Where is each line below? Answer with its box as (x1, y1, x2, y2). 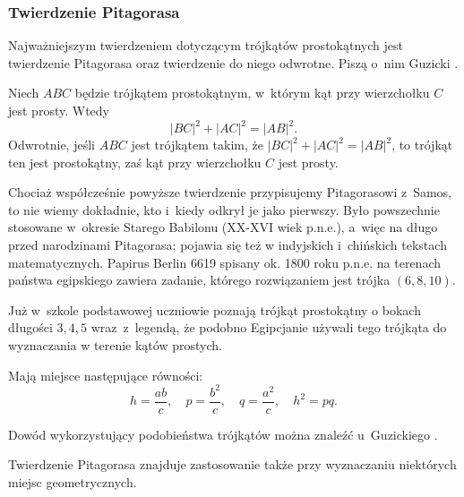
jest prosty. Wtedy (8, 101, 109, 119)
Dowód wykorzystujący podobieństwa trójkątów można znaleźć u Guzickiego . (8, 424, 438, 443)
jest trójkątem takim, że (131, 135, 263, 154)
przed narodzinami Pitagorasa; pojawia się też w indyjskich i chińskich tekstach (8, 236, 447, 254)
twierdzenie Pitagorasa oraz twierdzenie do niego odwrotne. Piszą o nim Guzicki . (8, 53, 459, 72)
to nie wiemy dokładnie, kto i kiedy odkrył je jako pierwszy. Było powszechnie (8, 200, 440, 219)
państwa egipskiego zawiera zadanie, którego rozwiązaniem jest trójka (8, 270, 391, 289)
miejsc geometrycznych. (8, 472, 137, 491)
